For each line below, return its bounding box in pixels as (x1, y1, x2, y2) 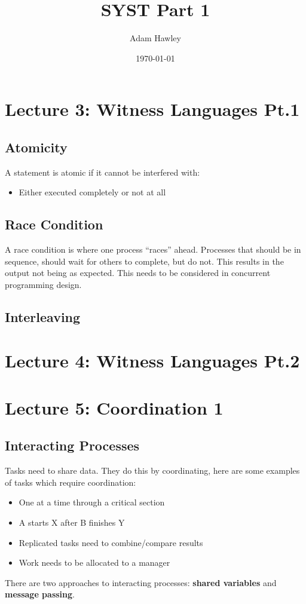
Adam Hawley (130, 32, 181, 44)
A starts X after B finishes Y (19, 516, 125, 528)
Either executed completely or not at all (19, 186, 166, 198)
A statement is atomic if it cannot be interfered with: (5, 165, 200, 178)
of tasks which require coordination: (5, 476, 136, 488)
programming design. (5, 278, 82, 290)
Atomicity (5, 137, 68, 156)
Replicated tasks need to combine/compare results (19, 536, 203, 548)
